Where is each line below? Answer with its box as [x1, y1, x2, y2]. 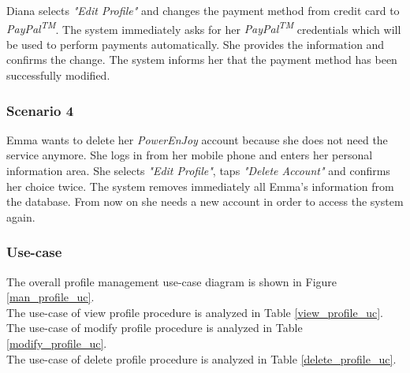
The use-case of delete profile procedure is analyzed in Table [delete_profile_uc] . [6, 350, 397, 367]
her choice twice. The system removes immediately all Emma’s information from [6, 177, 394, 194]
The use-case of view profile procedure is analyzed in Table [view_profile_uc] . [6, 304, 383, 320]
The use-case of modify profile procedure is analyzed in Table [6, 319, 303, 336]
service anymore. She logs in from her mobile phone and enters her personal [6, 147, 373, 163]
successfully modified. [6, 67, 110, 84]
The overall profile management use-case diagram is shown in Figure [6, 273, 337, 289]
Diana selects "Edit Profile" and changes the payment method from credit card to [6, 2, 400, 18]
